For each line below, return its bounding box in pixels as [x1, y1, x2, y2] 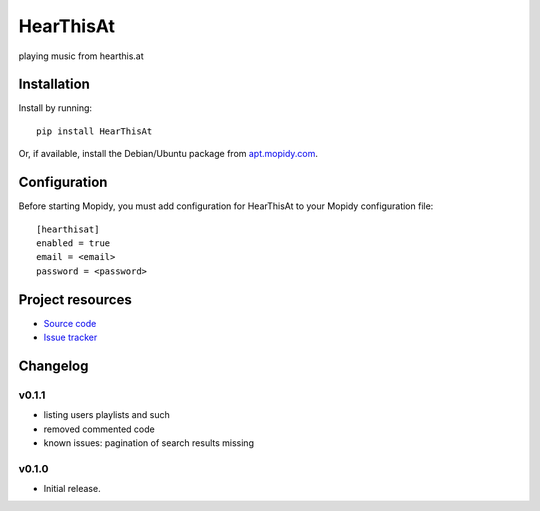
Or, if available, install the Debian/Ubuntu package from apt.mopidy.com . [18, 148, 319, 160]
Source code [43, 317, 97, 329]
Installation [18, 76, 90, 93]
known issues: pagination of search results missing [43, 436, 255, 449]
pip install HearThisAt [36, 125, 153, 137]
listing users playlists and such [43, 409, 170, 421]
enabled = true [36, 237, 111, 249]
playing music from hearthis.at [18, 50, 144, 62]
